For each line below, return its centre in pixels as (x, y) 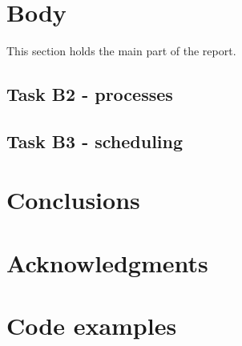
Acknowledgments (107, 262)
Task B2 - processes (90, 94)
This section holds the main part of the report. (121, 51)
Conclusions (73, 200)
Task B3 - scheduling (95, 141)
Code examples (92, 326)
